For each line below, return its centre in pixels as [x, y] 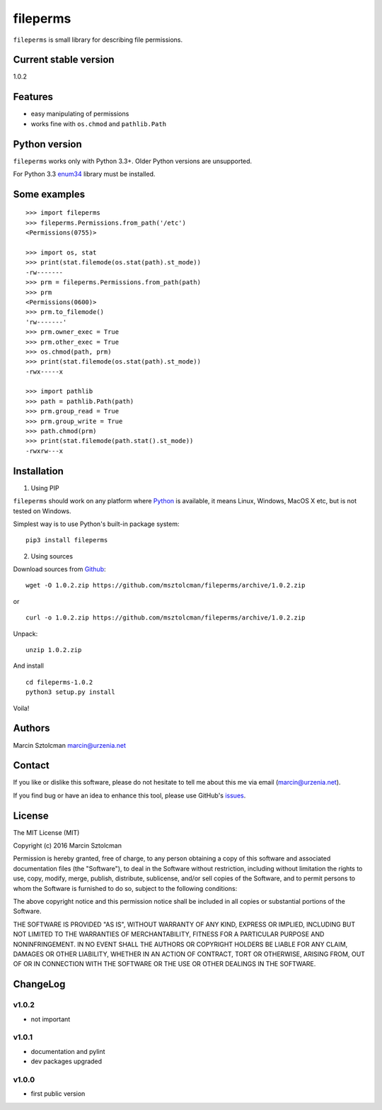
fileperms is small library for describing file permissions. [98, 40]
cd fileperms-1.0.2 [59, 682]
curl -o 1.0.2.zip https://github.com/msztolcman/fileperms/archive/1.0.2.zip [166, 618]
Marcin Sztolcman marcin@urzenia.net [70, 745]
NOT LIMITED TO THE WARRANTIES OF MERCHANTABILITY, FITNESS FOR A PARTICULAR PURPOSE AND [169, 934]
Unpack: [25, 634]
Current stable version [64, 60]
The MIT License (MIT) [46, 832]
